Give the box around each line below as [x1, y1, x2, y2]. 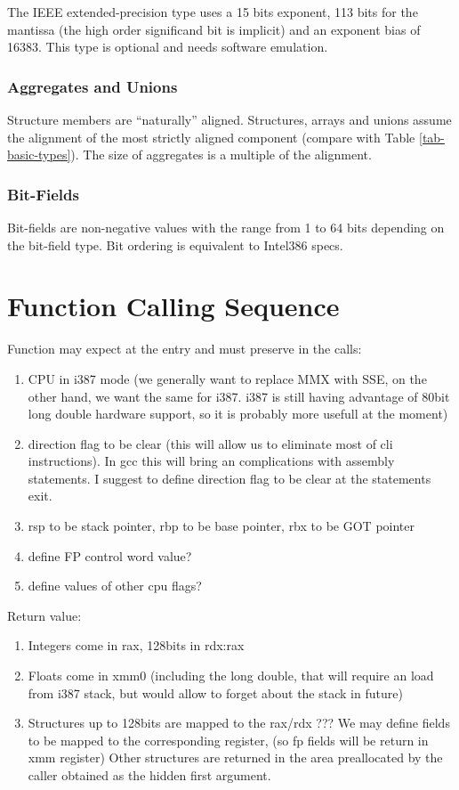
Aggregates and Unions [7, 75, 178, 97]
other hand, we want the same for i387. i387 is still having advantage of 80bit [28, 387, 450, 405]
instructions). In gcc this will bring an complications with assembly [28, 452, 395, 470]
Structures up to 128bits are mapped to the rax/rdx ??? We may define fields [28, 713, 450, 732]
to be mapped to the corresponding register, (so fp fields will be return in [28, 730, 429, 749]
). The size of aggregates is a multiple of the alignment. [70, 145, 372, 164]
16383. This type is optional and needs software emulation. [7, 37, 328, 56]
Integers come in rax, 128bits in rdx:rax [28, 636, 245, 655]
